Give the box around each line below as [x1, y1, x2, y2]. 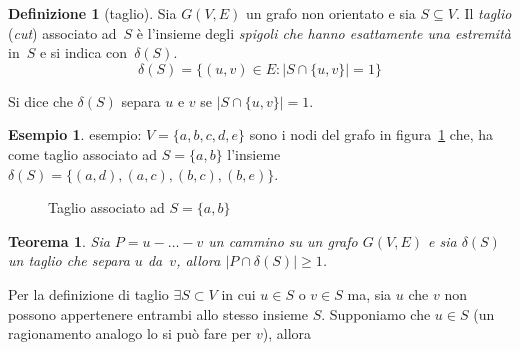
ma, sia [347, 283, 392, 304]
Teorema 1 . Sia [8, 230, 110, 251]
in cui [221, 283, 256, 304]
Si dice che [8, 90, 73, 111]
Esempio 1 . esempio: [8, 124, 142, 145]
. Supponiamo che [321, 303, 431, 324]
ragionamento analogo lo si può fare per [8, 323, 252, 344]
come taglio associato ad [8, 143, 158, 164]
